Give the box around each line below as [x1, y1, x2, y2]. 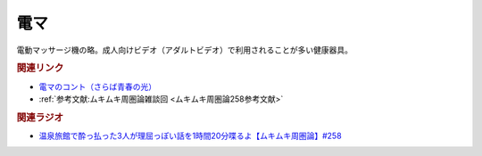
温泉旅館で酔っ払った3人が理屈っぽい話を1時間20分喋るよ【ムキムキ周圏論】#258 [38, 130, 343, 142]
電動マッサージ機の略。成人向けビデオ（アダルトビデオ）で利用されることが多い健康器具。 [16, 45, 353, 55]
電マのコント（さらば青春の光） [38, 81, 156, 92]
